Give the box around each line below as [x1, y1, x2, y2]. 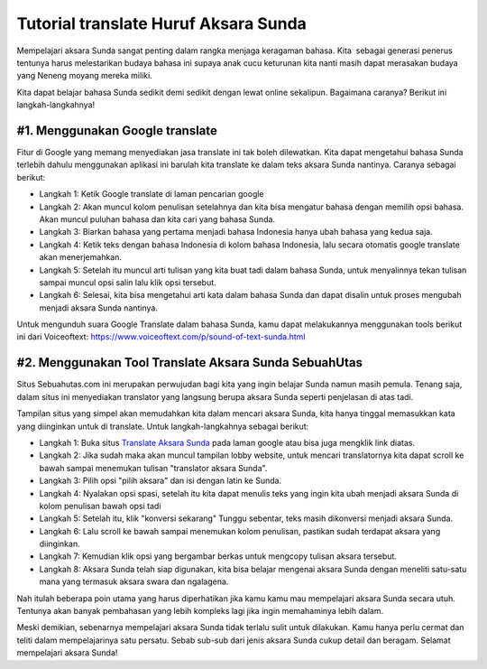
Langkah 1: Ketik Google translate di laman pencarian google [39, 189, 265, 200]
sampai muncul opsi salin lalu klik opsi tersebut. [39, 276, 216, 288]
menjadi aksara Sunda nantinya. [39, 302, 158, 313]
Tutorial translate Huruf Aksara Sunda [16, 14, 307, 33]
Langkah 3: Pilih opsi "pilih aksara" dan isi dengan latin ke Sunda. [39, 475, 282, 487]
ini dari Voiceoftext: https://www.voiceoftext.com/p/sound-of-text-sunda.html [16, 331, 306, 342]
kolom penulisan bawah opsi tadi [39, 500, 161, 511]
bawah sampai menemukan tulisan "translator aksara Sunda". [39, 462, 268, 473]
